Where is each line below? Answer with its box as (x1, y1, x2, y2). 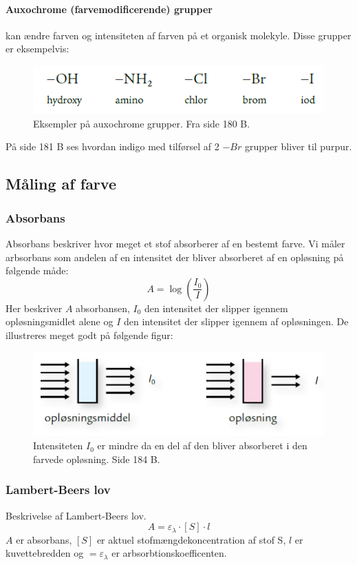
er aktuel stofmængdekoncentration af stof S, (96, 532, 286, 546)
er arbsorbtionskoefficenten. (111, 546, 227, 560)
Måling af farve (6, 173, 116, 194)
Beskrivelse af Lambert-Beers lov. (6, 508, 147, 522)
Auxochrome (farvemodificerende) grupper (6, 1, 213, 16)
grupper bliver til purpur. (244, 139, 352, 154)
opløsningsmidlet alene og (6, 314, 113, 329)
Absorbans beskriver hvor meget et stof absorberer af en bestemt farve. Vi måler (6, 236, 345, 250)
